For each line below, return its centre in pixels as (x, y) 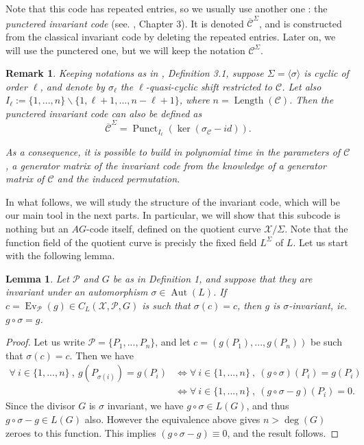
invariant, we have (145, 406)
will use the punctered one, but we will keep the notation (125, 50)
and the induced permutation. (119, 179)
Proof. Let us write (45, 342)
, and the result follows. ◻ (283, 432)
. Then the (312, 100)
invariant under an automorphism (77, 292)
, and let (173, 342)
